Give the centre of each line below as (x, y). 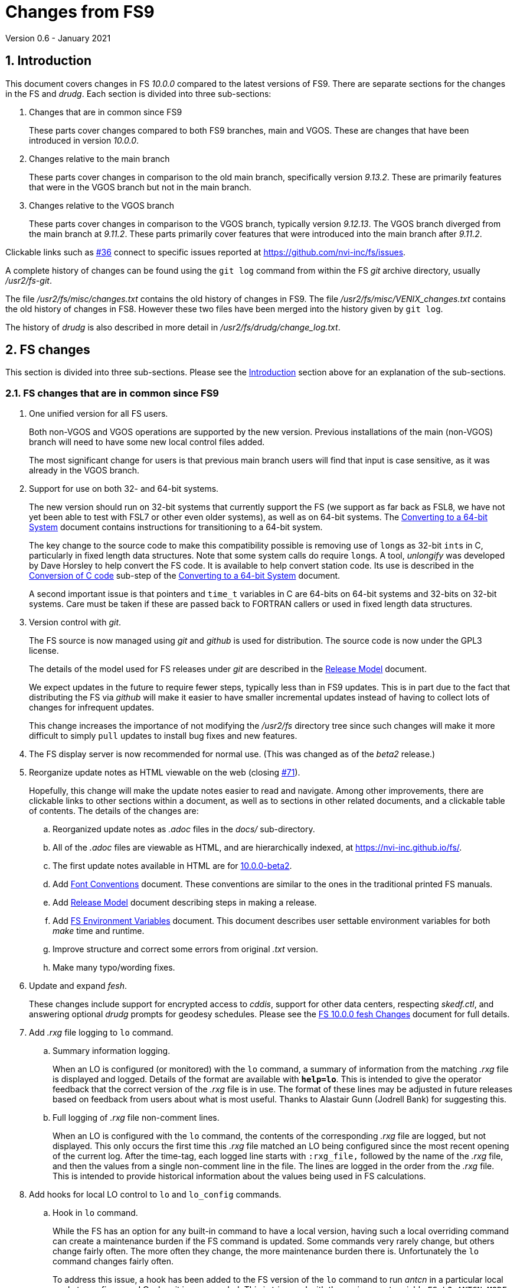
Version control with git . (75, 622)
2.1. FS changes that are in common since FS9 (112, 393)
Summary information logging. (112, 1051)
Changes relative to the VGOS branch (102, 205)
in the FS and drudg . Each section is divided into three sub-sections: (138, 93)
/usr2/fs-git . (29, 280)
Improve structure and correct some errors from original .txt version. (186, 949)
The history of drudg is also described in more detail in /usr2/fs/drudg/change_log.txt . (173, 327)
